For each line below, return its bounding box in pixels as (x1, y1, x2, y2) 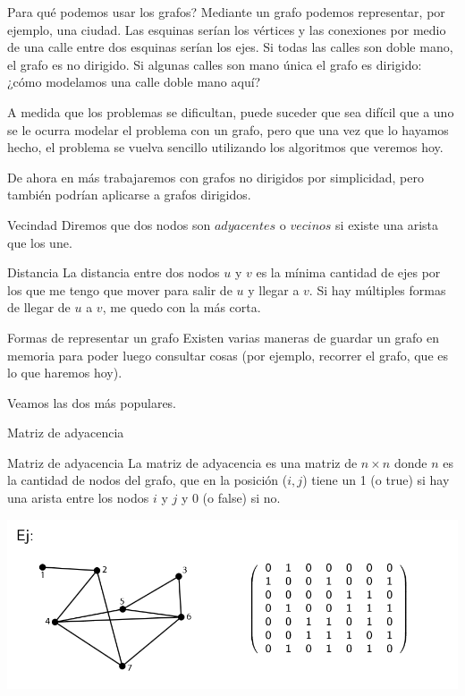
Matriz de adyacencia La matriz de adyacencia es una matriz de (7, 453, 358, 471)
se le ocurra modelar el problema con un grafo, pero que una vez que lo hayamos (7, 120, 449, 139)
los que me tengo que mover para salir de (7, 280, 232, 299)
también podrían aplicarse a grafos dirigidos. (7, 185, 251, 204)
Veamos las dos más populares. (7, 393, 177, 412)
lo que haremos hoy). (7, 363, 123, 382)
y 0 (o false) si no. (181, 488, 281, 507)
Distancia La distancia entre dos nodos (7, 263, 220, 282)
